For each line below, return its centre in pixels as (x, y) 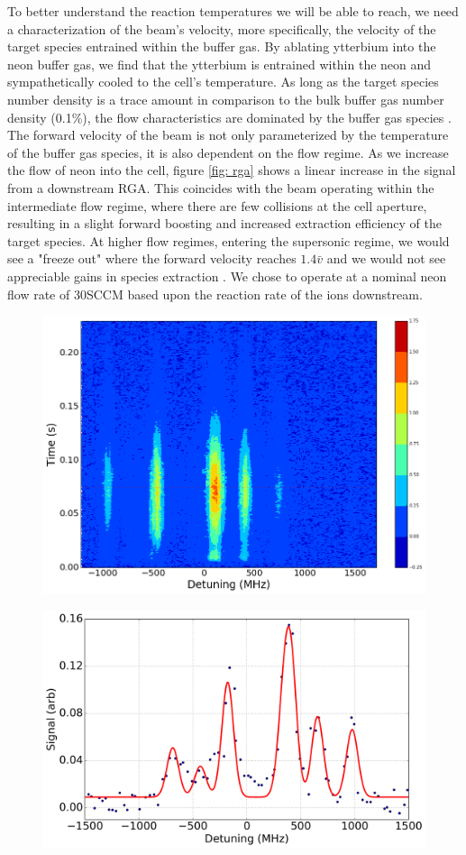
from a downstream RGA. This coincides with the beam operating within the (221, 187)
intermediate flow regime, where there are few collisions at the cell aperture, (217, 205)
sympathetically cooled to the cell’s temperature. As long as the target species (223, 82)
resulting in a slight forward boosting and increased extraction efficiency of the (224, 223)
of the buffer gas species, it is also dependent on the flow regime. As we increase (228, 152)
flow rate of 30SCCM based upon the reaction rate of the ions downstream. (215, 294)
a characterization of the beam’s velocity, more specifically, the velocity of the (222, 28)
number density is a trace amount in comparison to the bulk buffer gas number (226, 99)
